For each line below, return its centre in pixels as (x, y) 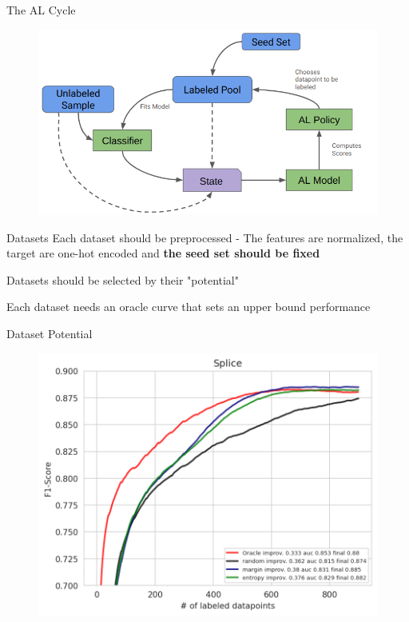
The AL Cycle (41, 10)
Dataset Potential (50, 334)
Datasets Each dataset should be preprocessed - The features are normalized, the (205, 237)
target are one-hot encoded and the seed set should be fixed (163, 253)
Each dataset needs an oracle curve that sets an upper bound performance (189, 307)
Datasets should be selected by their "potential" (123, 279)
